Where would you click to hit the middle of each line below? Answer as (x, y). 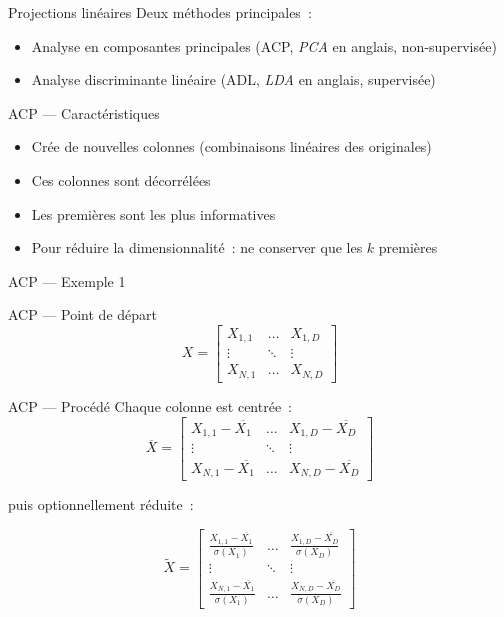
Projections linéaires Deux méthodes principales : (160, 12)
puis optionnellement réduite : (101, 503)
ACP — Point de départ (82, 314)
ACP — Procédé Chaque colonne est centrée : (150, 405)
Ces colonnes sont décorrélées (121, 179)
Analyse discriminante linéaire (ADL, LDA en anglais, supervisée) (233, 79)
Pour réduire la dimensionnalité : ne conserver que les (197, 247)
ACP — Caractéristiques (84, 112)
